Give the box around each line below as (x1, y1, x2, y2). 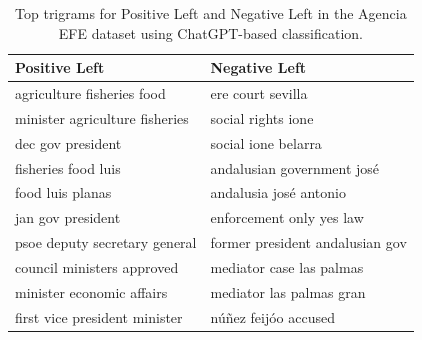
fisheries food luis (15, 157, 121, 178)
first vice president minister (15, 306, 183, 327)
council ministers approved (15, 256, 179, 277)
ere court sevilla (210, 83, 308, 104)
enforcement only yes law (210, 207, 364, 228)
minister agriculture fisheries (15, 107, 189, 128)
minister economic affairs (15, 281, 168, 302)
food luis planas (15, 182, 112, 203)
